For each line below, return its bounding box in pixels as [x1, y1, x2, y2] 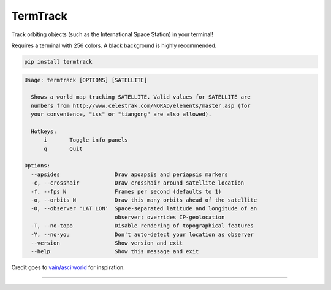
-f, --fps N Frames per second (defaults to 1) [31, 188, 222, 195]
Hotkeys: [31, 128, 57, 135]
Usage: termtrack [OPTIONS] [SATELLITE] [24, 77, 147, 83]
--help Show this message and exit [31, 248, 199, 255]
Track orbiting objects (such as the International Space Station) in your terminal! [11, 31, 214, 38]
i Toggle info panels [44, 137, 128, 143]
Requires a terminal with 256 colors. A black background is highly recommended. [11, 42, 217, 49]
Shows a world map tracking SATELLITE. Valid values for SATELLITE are [31, 94, 251, 101]
